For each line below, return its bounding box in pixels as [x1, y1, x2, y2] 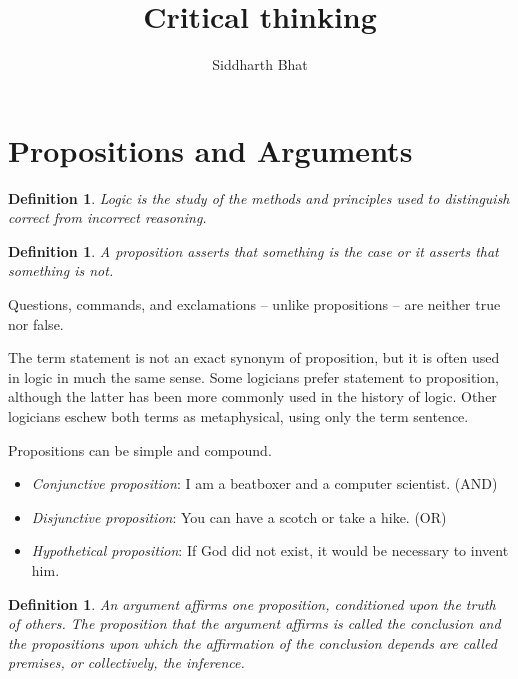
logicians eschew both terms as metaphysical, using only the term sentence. [8, 406, 469, 426]
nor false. [8, 313, 64, 334]
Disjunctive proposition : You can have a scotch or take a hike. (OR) [31, 506, 447, 527]
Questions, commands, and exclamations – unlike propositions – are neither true [8, 294, 501, 315]
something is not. [8, 260, 114, 281]
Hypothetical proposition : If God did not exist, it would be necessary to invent [31, 540, 509, 561]
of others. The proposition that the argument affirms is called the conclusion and [8, 613, 501, 634]
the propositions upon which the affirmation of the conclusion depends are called [8, 632, 497, 653]
